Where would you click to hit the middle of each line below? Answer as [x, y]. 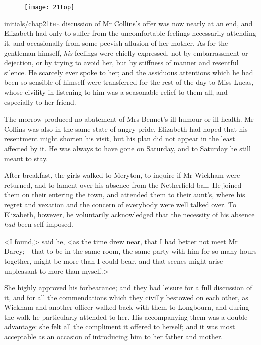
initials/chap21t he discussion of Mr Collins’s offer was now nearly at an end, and [128, 23]
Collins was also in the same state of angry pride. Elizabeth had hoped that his [126, 128]
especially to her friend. [40, 102]
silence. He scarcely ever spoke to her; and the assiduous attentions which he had [129, 72]
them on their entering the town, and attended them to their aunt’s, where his [125, 195]
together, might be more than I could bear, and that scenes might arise [114, 260]
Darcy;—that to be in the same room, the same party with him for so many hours [130, 251]
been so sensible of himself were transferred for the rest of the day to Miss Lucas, [129, 82]
